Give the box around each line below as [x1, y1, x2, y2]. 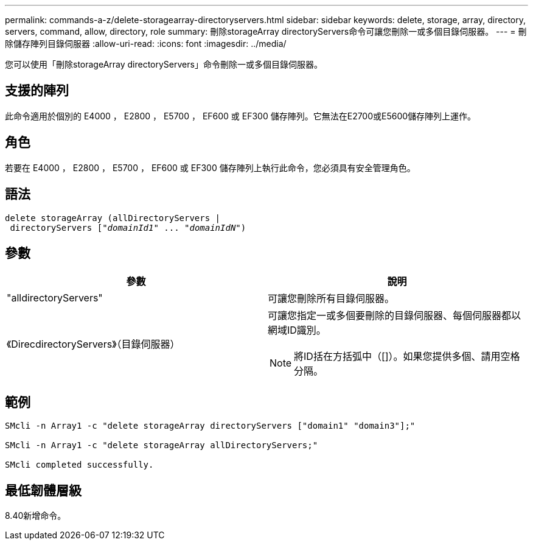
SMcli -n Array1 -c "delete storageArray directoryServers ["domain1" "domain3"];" [5, 421, 416, 431]
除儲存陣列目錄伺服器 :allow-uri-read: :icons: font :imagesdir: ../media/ [5, 38, 287, 49]
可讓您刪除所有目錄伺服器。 [268, 292, 395, 305]
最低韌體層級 [5, 482, 82, 498]
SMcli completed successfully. [5, 460, 154, 470]
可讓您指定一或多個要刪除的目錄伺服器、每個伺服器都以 [268, 309, 521, 322]
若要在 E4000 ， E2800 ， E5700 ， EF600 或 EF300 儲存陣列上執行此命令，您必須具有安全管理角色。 [5, 162, 416, 173]
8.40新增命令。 [5, 510, 66, 521]
